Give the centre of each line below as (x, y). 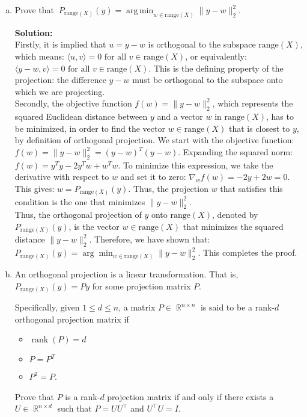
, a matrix (137, 307)
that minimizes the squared (233, 226)
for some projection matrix (141, 286)
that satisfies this (251, 188)
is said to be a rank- (238, 307)
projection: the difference (60, 80)
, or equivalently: (216, 56)
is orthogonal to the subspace (202, 44)
